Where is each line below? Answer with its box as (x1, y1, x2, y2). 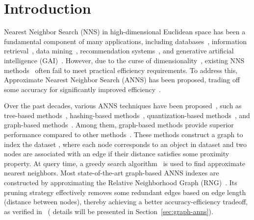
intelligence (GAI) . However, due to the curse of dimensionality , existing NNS (4, 55, 245, 65)
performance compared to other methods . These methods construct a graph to (4, 129, 243, 140)
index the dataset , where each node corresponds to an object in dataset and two (4, 139, 247, 149)
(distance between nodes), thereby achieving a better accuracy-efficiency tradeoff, (4, 196, 248, 207)
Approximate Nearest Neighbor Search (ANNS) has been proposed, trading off (4, 74, 240, 85)
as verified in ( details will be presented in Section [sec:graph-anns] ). (4, 206, 213, 216)
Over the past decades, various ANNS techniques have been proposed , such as (4, 100, 242, 111)
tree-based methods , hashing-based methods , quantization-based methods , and (4, 110, 250, 120)
